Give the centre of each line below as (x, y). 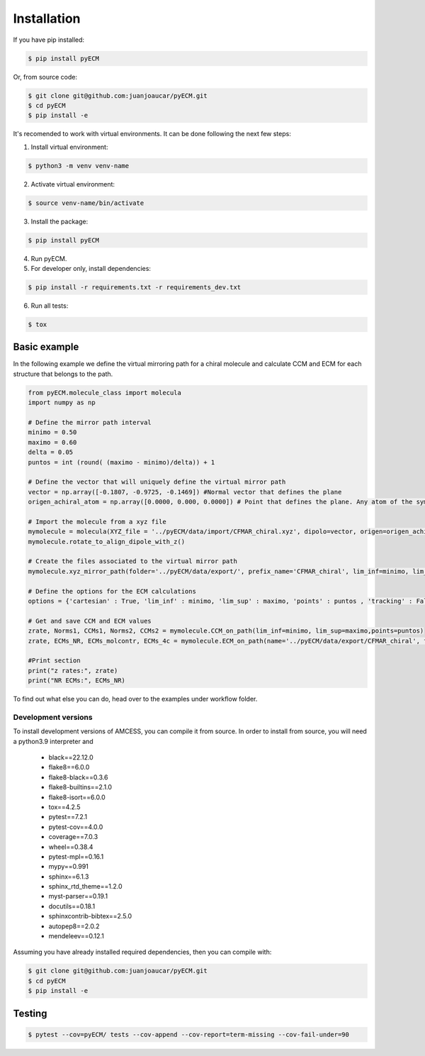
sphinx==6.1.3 (69, 877)
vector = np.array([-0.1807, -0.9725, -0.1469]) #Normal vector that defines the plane (185, 492)
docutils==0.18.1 (72, 906)
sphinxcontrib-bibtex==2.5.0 (90, 916)
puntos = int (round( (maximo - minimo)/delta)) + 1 (121, 462)
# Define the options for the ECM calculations (112, 591)
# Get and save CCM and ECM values (90, 621)
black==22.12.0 (71, 757)
